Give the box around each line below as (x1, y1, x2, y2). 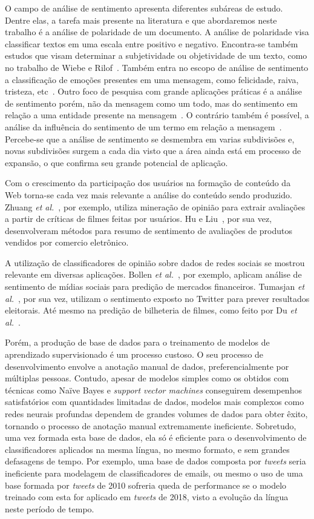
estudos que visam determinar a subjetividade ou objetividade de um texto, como (5, 49, 307, 62)
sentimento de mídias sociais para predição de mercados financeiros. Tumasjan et (5, 280, 305, 293)
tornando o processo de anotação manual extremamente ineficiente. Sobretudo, (5, 419, 296, 432)
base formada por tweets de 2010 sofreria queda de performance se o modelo (5, 478, 287, 491)
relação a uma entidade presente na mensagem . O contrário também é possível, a (5, 109, 309, 121)
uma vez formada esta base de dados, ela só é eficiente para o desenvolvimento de (5, 431, 307, 444)
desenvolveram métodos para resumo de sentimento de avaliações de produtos (5, 224, 293, 236)
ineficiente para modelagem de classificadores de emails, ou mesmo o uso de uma (5, 466, 303, 479)
